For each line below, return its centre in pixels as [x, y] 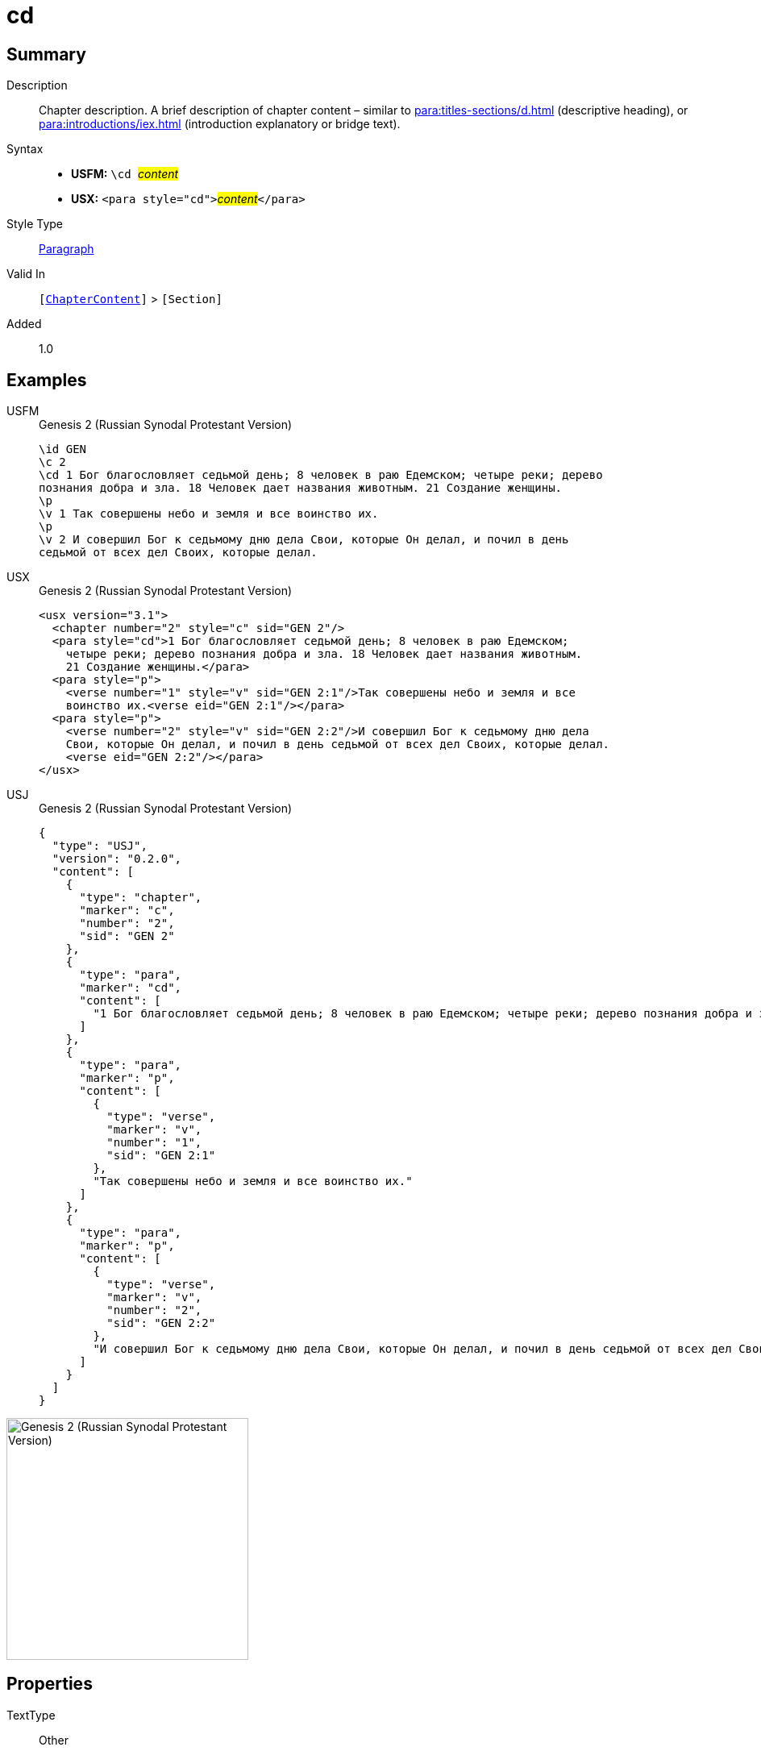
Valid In [26, 274]
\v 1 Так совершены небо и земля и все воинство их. [209, 514]
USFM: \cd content [125, 174]
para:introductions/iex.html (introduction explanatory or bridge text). [220, 124]
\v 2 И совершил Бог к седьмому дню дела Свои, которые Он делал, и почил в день [304, 540]
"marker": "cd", [131, 988]
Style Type [35, 224]
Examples [47, 380]
